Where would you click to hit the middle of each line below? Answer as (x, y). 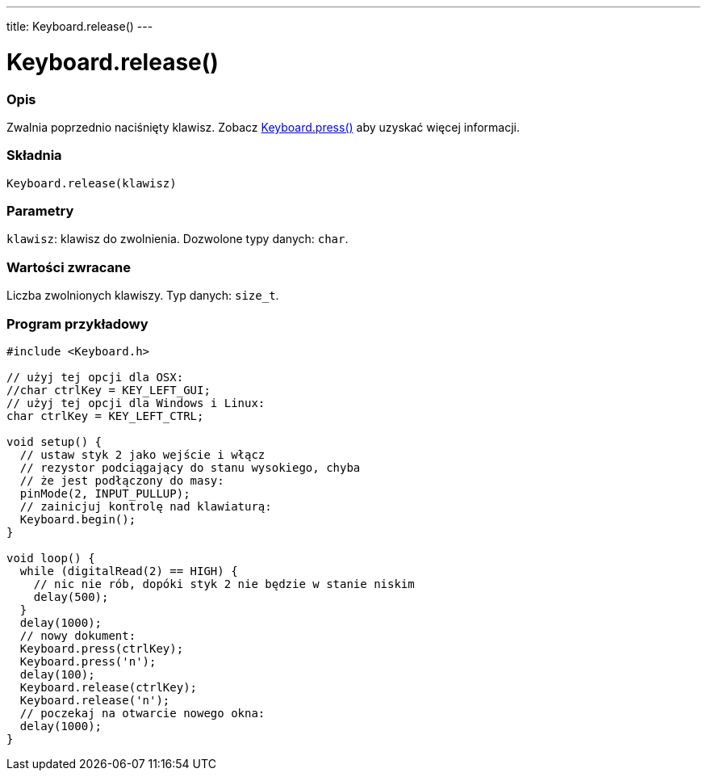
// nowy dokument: (78, 635)
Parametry (40, 211)
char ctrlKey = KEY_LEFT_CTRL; (105, 416)
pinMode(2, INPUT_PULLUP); (105, 493)
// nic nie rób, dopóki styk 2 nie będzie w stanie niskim (224, 584)
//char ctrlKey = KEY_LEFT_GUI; (109, 390)
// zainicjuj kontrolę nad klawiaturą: (146, 506)
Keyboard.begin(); (78, 519)
